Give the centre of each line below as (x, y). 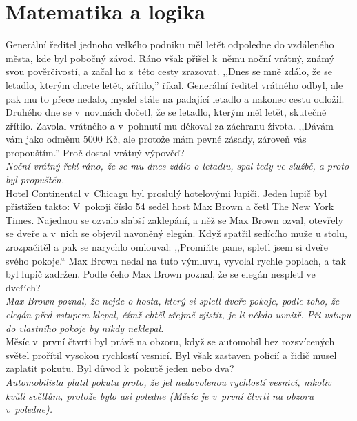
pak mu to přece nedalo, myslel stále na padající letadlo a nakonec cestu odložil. (175, 98)
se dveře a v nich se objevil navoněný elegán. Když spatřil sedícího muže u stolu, (176, 233)
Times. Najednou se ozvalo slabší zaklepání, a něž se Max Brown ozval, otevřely (174, 219)
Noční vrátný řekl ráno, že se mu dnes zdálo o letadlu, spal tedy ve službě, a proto (177, 166)
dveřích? (23, 287)
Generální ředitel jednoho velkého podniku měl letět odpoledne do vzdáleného (170, 44)
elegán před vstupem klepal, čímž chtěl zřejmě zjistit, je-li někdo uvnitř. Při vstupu (178, 314)
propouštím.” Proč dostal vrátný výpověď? (95, 152)
